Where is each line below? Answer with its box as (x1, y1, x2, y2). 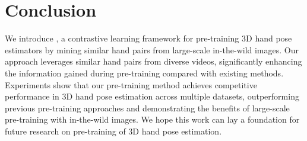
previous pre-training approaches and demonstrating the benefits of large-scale (5, 101, 290, 114)
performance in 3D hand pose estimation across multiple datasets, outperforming (5, 90, 299, 102)
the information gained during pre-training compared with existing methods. (5, 66, 284, 79)
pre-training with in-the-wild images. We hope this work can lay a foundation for (5, 113, 300, 126)
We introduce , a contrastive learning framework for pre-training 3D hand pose (5, 32, 292, 44)
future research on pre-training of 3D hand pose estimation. (5, 124, 222, 137)
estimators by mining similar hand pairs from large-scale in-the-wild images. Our (5, 43, 299, 56)
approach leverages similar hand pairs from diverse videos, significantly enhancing (5, 55, 302, 68)
